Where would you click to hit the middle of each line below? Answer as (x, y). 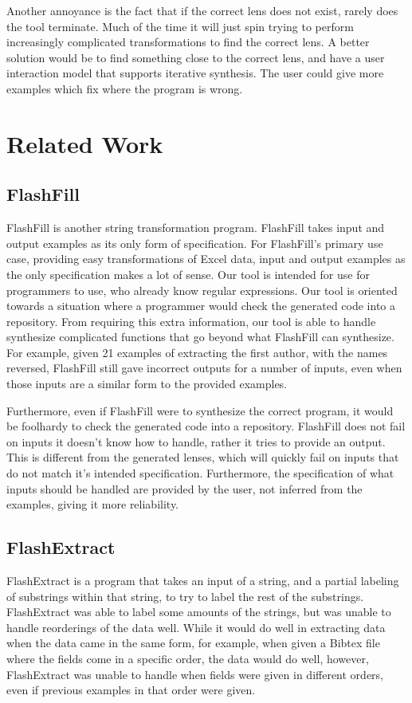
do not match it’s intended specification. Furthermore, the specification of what (200, 473)
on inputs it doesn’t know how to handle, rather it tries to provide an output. (196, 441)
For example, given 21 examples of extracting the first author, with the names (197, 352)
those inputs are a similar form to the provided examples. (147, 384)
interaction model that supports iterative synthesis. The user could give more (195, 73)
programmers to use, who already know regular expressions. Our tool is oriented (202, 290)
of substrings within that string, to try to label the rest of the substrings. (185, 596)
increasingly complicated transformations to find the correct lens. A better (188, 42)
